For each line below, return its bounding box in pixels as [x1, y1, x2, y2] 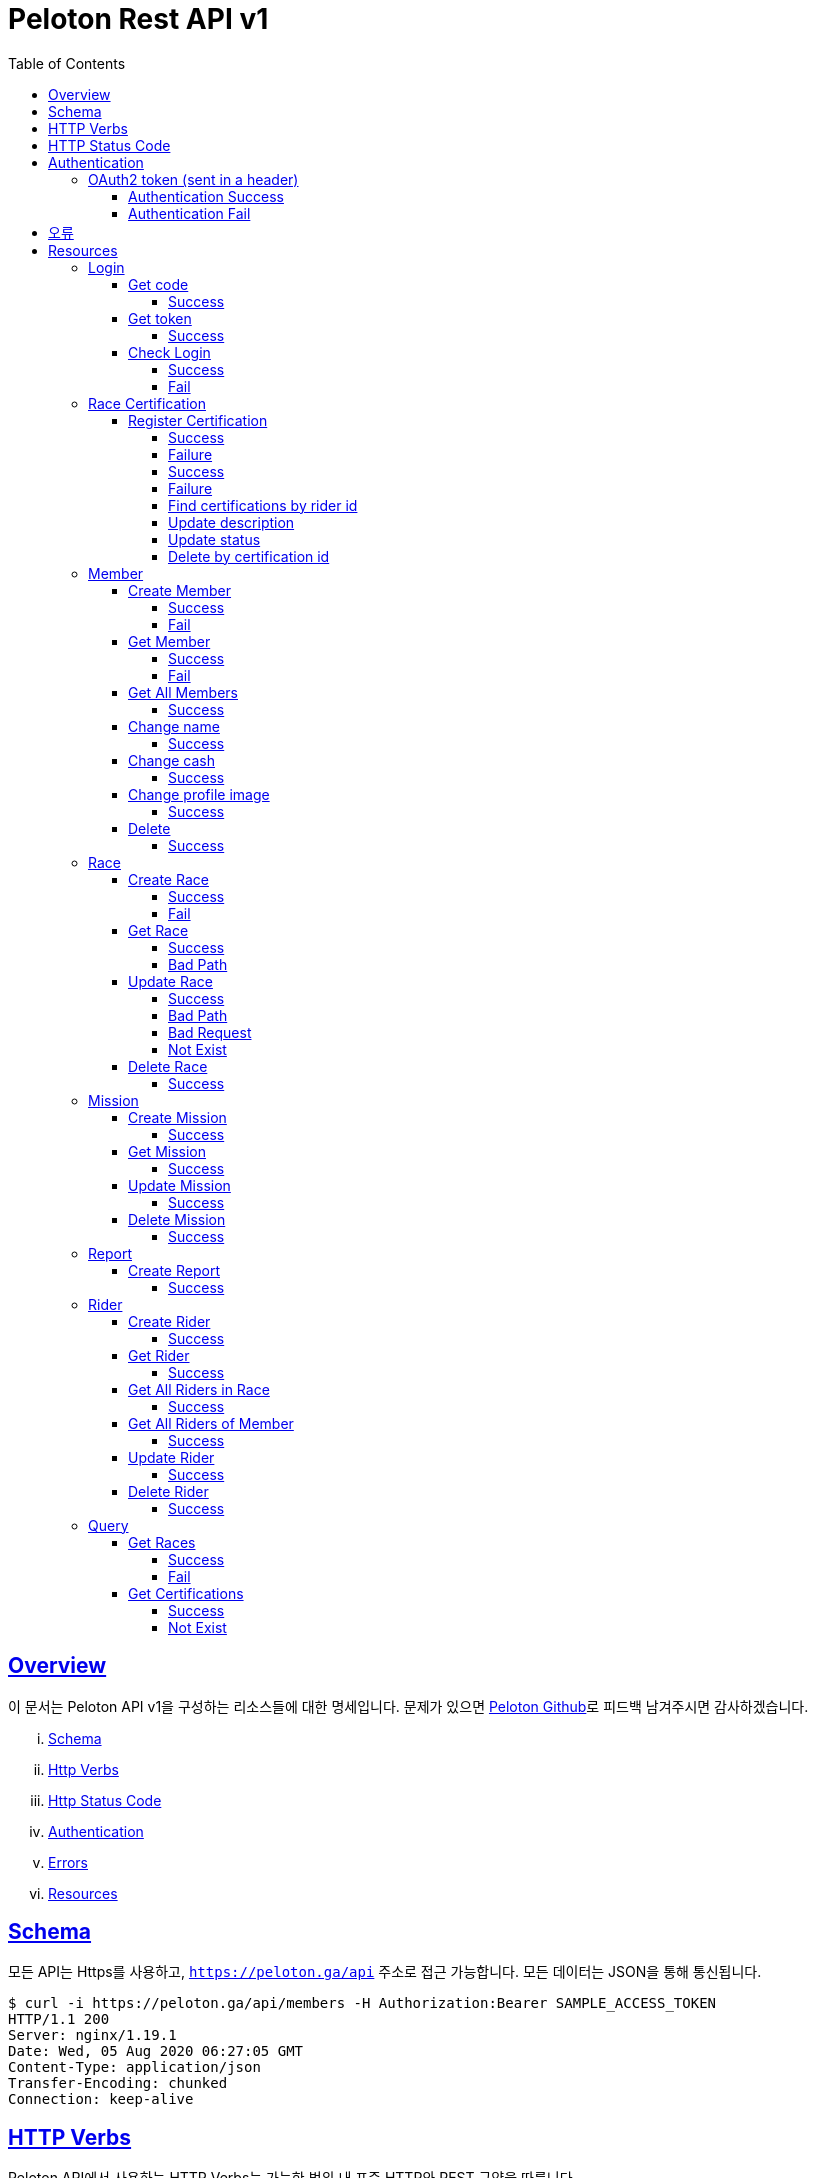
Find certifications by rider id [168, 496, 358, 514]
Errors [48, 1853, 88, 1871]
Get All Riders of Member [128, 1414, 294, 1432]
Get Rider [128, 1346, 190, 1364]
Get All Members [128, 683, 238, 701]
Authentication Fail [128, 204, 251, 222]
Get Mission [128, 1142, 206, 1160]
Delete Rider [128, 1482, 209, 1500]
